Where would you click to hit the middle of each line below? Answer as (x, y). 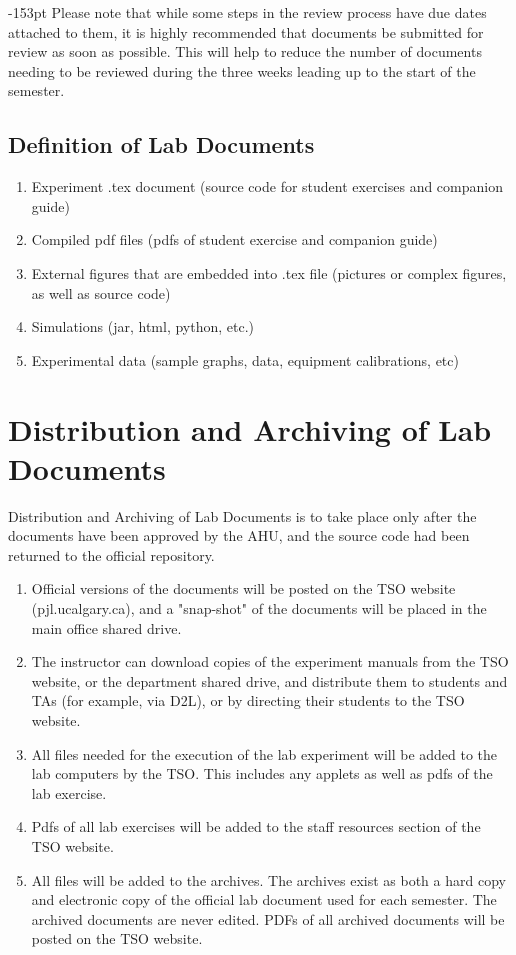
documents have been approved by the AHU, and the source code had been (239, 535)
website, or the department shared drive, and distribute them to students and (269, 680)
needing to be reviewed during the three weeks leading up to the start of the (242, 70)
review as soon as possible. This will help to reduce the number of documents (245, 51)
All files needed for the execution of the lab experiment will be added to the (264, 753)
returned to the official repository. (111, 554)
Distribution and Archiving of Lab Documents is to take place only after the (242, 515)
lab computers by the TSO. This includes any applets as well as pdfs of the (262, 773)
